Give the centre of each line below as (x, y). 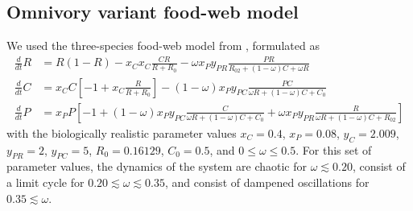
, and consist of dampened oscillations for (267, 182)
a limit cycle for (45, 182)
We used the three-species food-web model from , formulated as (163, 46)
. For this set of (334, 149)
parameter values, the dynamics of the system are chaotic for (157, 166)
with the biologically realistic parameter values (122, 132)
